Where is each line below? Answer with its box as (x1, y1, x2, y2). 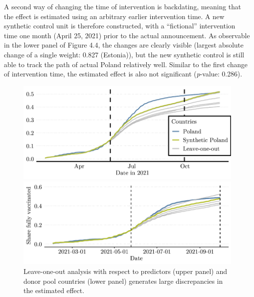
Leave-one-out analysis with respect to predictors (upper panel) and (23, 266, 227, 276)
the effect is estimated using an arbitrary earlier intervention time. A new (4, 11, 225, 21)
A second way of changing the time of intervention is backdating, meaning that (4, 1, 241, 11)
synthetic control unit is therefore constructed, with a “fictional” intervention (4, 21, 235, 31)
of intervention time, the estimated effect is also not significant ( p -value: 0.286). (4, 69, 242, 79)
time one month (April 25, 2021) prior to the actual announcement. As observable (4, 30, 250, 40)
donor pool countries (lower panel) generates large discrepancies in (23, 275, 223, 286)
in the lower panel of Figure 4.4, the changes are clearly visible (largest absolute (4, 40, 244, 50)
